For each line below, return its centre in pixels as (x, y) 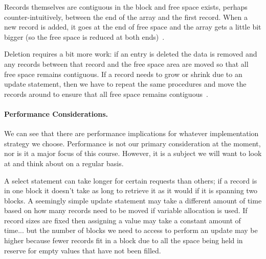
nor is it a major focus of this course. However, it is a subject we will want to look (133, 153)
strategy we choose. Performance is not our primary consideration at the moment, (132, 143)
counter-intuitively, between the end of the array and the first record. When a (126, 17)
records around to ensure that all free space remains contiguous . (106, 94)
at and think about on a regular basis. (64, 163)
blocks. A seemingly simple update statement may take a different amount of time (133, 200)
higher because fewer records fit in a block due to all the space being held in (124, 240)
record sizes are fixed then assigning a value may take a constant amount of (123, 220)
